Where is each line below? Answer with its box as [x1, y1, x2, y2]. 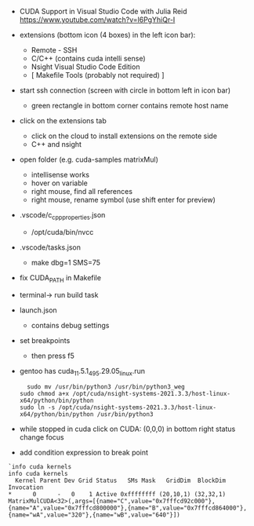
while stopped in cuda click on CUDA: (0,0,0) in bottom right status [19, 424, 236, 434]
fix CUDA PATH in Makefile [19, 272, 102, 284]
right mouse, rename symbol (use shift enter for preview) [31, 195, 216, 204]
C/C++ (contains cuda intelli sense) [31, 54, 147, 63]
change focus [19, 433, 64, 442]
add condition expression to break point [19, 447, 149, 458]
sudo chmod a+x [19, 390, 70, 398]
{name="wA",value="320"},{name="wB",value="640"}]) [8, 511, 180, 519]
